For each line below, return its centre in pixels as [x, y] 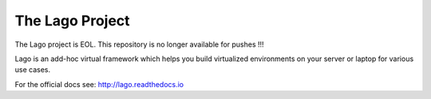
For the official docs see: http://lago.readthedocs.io [99, 84]
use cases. [33, 70]
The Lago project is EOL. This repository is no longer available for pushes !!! [139, 44]
